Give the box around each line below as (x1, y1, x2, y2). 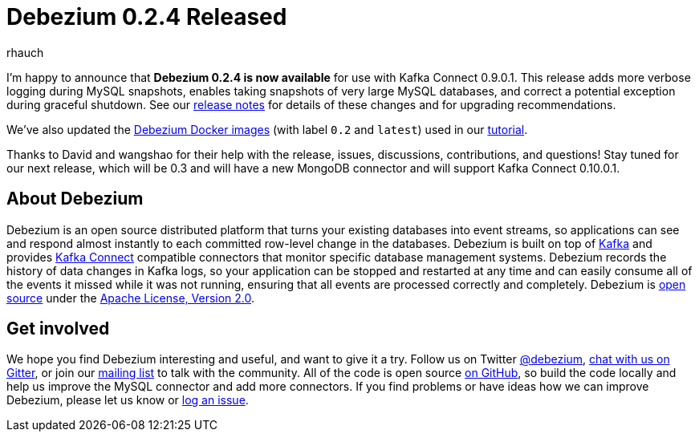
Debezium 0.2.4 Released (6, 3, 287, 30)
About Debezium (6, 189, 144, 209)
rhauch (6, 45, 44, 59)
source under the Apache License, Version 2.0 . (6, 290, 255, 305)
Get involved (6, 318, 110, 339)
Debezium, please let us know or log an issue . (6, 393, 249, 408)
